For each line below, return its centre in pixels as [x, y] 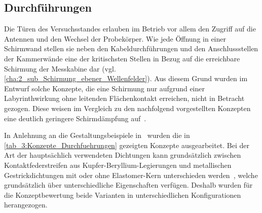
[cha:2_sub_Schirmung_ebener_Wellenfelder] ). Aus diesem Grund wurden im [126, 78]
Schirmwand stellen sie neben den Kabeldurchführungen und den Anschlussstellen [131, 48]
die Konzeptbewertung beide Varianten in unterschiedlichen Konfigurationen [123, 194]
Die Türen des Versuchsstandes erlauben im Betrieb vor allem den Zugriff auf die [130, 29]
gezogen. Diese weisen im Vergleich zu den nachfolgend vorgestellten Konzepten [127, 108]
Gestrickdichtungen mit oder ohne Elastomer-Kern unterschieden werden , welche [131, 175]
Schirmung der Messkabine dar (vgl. [60, 68]
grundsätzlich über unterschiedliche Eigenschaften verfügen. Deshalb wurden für [128, 185]
